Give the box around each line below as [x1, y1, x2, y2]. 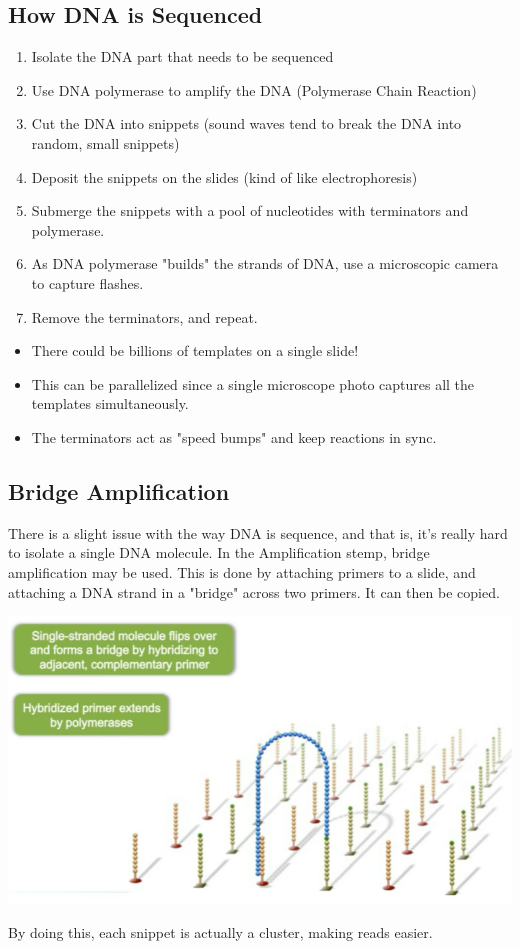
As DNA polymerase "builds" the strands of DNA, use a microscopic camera [31, 253, 499, 274]
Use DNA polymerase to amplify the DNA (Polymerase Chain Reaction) [31, 79, 477, 100]
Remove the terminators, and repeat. [31, 306, 258, 327]
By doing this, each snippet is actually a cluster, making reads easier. [8, 922, 433, 943]
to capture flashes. [31, 272, 144, 293]
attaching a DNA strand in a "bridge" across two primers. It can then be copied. [8, 581, 500, 602]
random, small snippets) [31, 132, 180, 153]
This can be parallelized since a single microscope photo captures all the [31, 373, 475, 394]
